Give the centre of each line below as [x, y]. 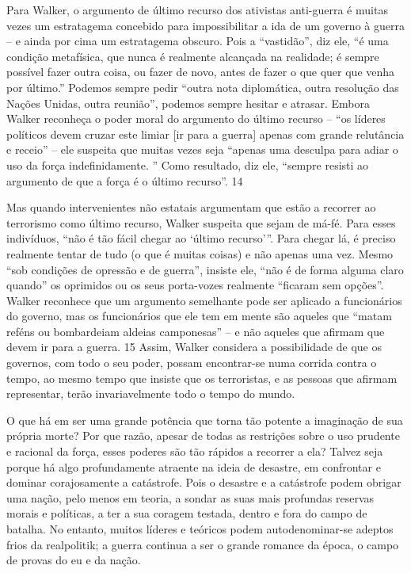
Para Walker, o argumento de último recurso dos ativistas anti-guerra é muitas [197, 10]
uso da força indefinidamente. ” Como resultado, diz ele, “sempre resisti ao [188, 164]
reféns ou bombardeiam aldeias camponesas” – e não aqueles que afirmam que [196, 331]
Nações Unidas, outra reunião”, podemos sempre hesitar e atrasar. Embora [188, 103]
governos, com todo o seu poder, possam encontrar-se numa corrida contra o [192, 363]
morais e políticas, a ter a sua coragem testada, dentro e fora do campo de [187, 513]
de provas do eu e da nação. [74, 560]
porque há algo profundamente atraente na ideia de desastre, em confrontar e [194, 466]
